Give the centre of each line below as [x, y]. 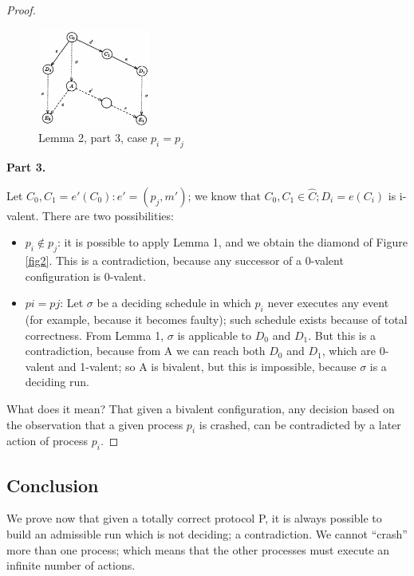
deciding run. [57, 382]
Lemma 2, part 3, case [93, 138]
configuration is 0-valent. [85, 276]
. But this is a [342, 335]
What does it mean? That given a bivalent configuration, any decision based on [201, 409]
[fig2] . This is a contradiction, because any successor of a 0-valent [184, 260]
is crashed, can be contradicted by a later [300, 424]
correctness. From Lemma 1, [95, 335]
